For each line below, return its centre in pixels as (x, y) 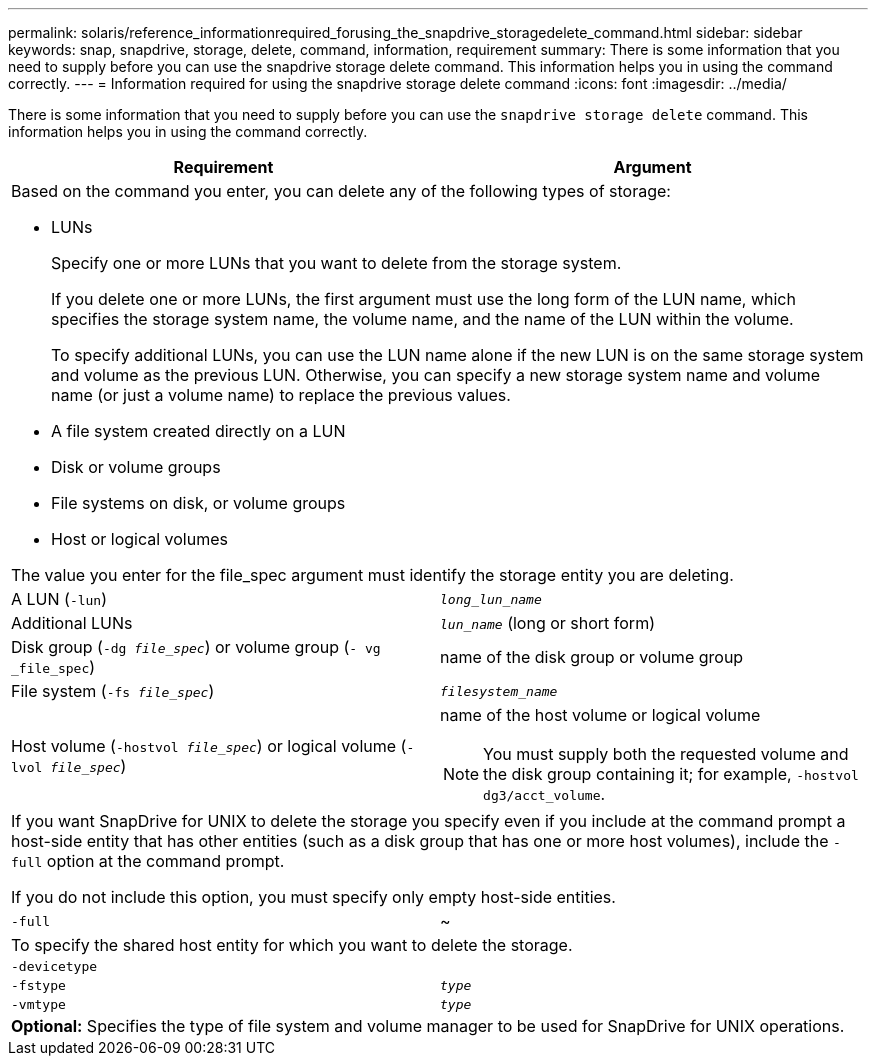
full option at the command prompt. (148, 861)
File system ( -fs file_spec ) (113, 691)
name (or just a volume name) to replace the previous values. (281, 395)
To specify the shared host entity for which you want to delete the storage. (292, 945)
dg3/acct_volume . (544, 794)
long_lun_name (491, 599)
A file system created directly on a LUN (198, 431)
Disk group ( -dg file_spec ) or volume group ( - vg (196, 647)
